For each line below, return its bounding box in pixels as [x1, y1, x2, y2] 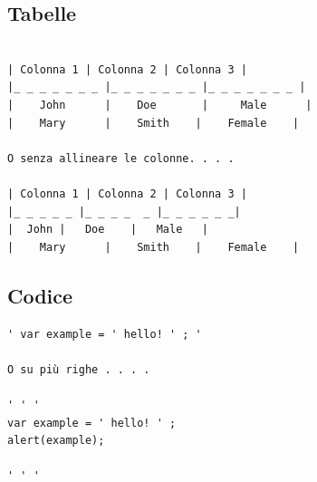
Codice [7, 281, 73, 309]
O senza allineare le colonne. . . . [7, 151, 235, 165]
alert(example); [7, 434, 105, 448]
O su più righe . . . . [7, 362, 150, 376]
